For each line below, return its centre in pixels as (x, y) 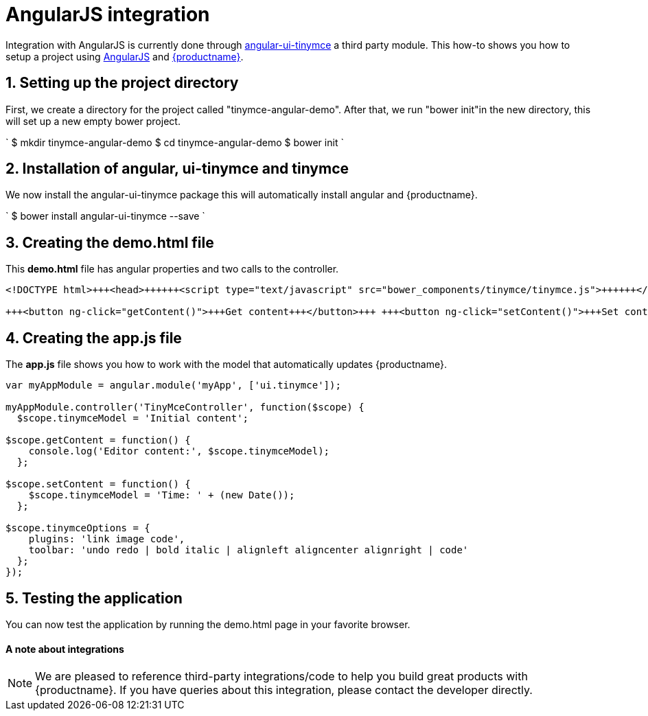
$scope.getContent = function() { (98, 440)
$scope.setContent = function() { (98, 484)
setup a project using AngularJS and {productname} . (125, 56)
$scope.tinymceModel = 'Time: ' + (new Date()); (162, 495)
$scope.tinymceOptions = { (78, 528)
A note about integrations (65, 649)
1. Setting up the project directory (122, 83)
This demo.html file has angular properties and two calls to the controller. (172, 269)
